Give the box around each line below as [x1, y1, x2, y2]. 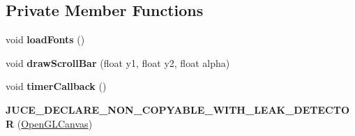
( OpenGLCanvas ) [17, 116, 93, 130]
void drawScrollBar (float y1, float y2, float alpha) [6, 55, 230, 70]
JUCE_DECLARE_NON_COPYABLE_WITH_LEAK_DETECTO [6, 102, 349, 116]
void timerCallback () [6, 79, 107, 93]
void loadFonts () [6, 32, 85, 47]
